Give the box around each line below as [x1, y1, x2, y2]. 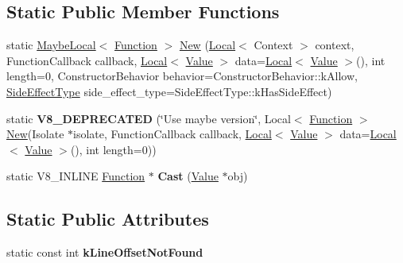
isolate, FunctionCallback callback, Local [73, 126, 272, 142]
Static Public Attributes [6, 207, 209, 231]
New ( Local [179, 37, 236, 53]
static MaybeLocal [6, 37, 96, 53]
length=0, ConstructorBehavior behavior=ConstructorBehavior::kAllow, [6, 68, 358, 84]
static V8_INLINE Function [6, 168, 145, 184]
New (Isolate [6, 126, 64, 142]
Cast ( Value [157, 168, 219, 184]
